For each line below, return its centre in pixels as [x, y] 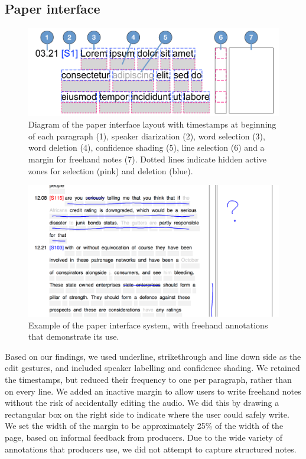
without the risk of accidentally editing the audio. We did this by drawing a [142, 403]
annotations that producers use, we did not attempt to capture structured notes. [151, 449]
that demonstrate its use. [74, 336]
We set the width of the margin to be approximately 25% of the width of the [144, 426]
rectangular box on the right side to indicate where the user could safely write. [147, 414]
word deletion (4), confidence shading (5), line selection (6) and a [147, 147]
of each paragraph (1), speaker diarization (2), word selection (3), [147, 136]
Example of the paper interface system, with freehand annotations [148, 325]
